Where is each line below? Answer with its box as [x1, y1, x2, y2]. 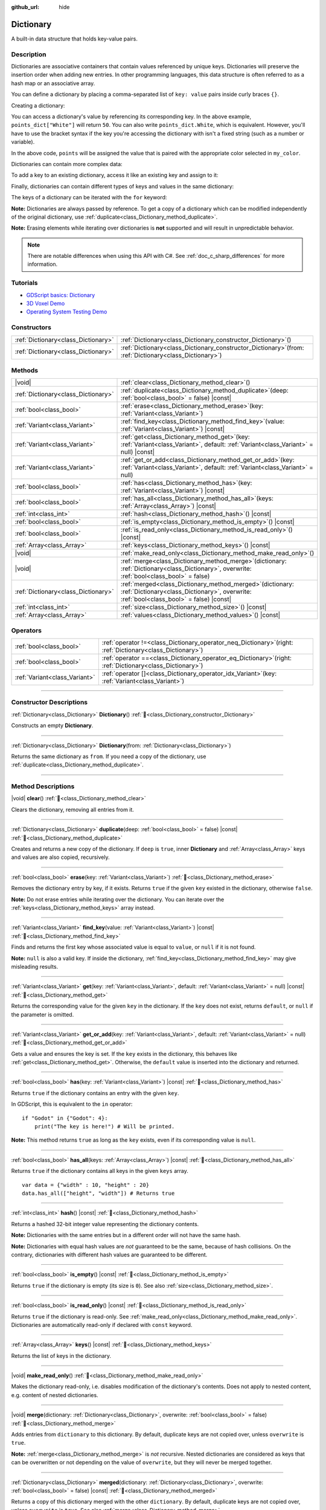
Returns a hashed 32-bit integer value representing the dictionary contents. [11, 1220, 199, 1227]
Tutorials [11, 278, 39, 287]
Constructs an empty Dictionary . [11, 722, 94, 729]
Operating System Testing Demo [26, 308, 107, 315]
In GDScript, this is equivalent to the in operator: [11, 1100, 133, 1108]
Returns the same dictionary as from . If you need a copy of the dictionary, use [11, 753, 206, 760]
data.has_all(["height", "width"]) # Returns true [22, 1190, 175, 1197]
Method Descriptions [11, 782, 75, 791]
